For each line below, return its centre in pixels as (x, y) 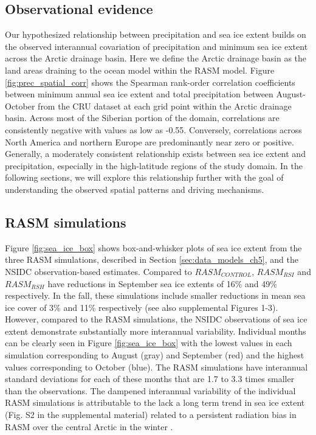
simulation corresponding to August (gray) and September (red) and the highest (155, 355)
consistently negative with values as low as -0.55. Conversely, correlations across (153, 129)
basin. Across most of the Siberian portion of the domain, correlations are (142, 118)
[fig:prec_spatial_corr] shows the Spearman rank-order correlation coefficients (150, 82)
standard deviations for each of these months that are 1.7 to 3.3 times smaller (150, 379)
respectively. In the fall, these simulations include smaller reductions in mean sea (155, 295)
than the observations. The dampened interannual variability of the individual (150, 390)
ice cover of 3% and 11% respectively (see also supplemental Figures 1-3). (142, 307)
